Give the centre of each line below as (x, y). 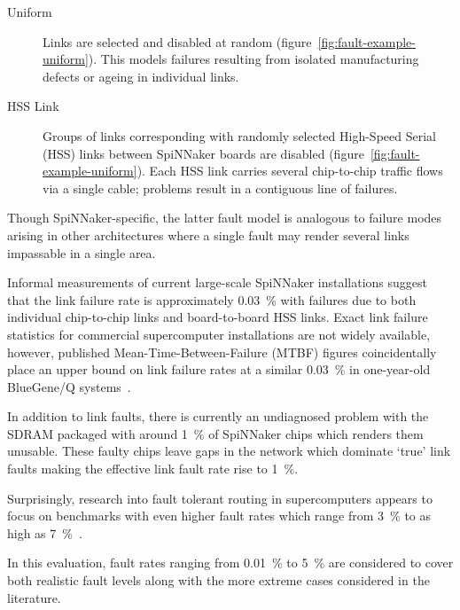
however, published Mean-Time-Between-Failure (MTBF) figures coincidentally (222, 352)
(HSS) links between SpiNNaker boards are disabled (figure (203, 153)
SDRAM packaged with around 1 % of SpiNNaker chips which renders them (215, 433)
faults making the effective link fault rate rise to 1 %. (153, 469)
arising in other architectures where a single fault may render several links (208, 235)
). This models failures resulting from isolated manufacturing (253, 59)
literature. (34, 597)
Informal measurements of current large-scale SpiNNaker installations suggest (218, 282)
